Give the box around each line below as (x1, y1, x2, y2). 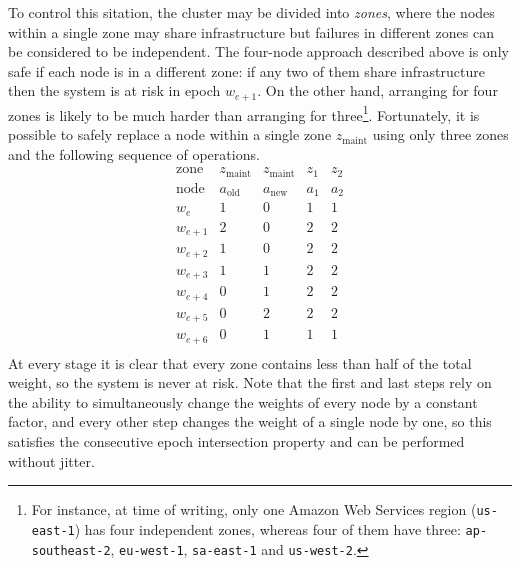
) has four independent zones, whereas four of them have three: (74, 518, 461, 539)
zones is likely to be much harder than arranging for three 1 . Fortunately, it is (8, 101, 480, 125)
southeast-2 (31, 543, 111, 558)
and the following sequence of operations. (8, 143, 260, 164)
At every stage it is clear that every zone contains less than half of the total (8, 352, 472, 373)
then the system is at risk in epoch (8, 80, 221, 101)
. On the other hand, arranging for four (257, 80, 498, 101)
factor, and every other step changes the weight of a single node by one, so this (8, 411, 492, 432)
